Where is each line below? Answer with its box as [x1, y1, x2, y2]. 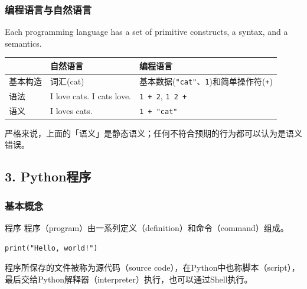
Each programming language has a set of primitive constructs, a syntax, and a [5, 25, 288, 38]
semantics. [5, 37, 42, 49]
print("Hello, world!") [5, 243, 98, 252]
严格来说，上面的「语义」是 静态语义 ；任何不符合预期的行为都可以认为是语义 [5, 126, 302, 139]
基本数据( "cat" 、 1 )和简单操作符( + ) [139, 74, 273, 87]
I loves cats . [50, 104, 93, 116]
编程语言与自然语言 [5, 2, 92, 17]
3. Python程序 [5, 167, 92, 186]
